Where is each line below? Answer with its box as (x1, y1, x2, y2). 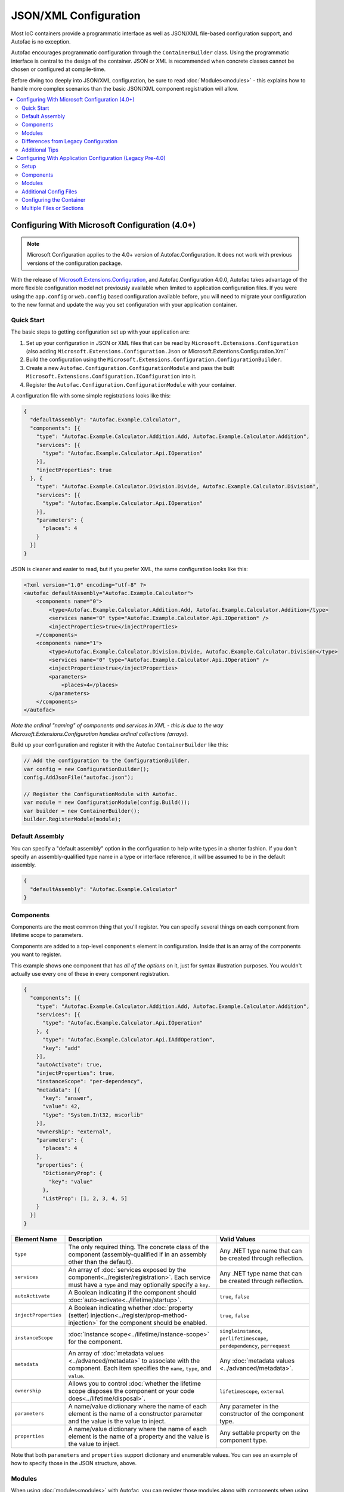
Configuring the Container (21, 196, 86, 203)
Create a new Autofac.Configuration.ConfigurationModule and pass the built (26, 364, 235, 371)
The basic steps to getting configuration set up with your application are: (11, 328, 190, 335)
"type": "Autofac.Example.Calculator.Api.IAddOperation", (42, 1036, 216, 1043)
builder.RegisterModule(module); (23, 815, 122, 822)
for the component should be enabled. (99, 1318, 207, 1327)
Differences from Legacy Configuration (21, 138, 117, 145)
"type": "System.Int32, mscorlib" (42, 1111, 143, 1118)
